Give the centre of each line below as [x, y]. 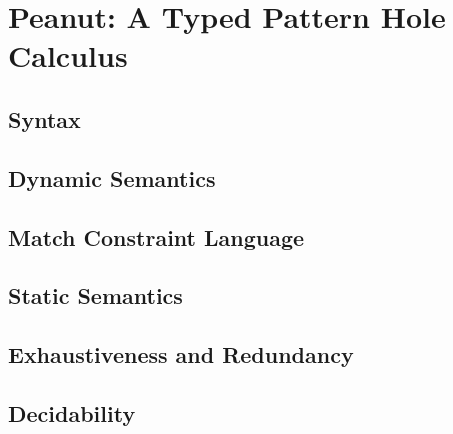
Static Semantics [95, 295]
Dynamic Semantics [112, 177]
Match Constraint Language [156, 236]
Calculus [68, 55]
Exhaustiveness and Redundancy [181, 354]
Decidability [72, 412]
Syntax [44, 118]
